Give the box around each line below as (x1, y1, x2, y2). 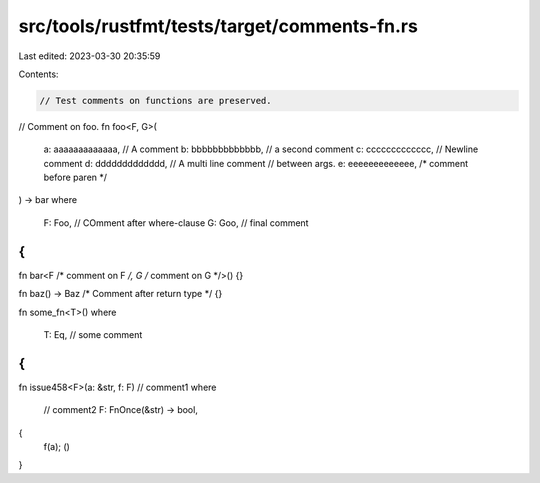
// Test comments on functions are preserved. (39, 95, 272, 106)
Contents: (18, 68, 59, 80)
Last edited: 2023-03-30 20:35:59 (18, 50, 161, 62)
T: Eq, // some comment (43, 328, 143, 340)
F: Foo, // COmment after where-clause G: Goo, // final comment (43, 216, 309, 229)
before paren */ (43, 171, 108, 184)
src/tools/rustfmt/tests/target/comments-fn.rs (18, 15, 419, 37)
